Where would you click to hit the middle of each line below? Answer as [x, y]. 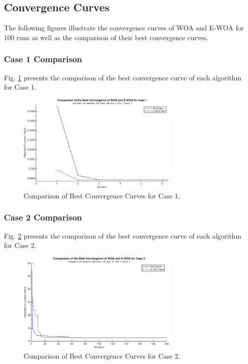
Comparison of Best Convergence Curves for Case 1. [102, 195]
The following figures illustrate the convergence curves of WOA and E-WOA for [124, 28]
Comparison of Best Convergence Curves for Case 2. [102, 355]
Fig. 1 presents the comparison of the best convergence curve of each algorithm [123, 77]
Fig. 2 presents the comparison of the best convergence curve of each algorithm [123, 235]
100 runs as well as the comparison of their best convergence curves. [106, 37]
